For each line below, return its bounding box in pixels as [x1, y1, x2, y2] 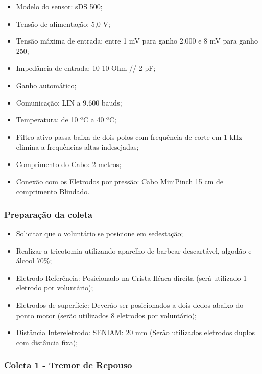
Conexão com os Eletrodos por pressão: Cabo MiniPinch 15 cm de [16, 176, 224, 186]
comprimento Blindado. [16, 186, 90, 197]
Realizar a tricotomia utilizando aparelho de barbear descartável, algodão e [16, 245, 252, 256]
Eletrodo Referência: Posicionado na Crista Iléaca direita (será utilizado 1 [16, 272, 247, 283]
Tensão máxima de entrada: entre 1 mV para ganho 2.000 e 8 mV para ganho [16, 35, 258, 46]
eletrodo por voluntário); [16, 282, 93, 293]
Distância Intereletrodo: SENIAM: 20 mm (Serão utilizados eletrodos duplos [16, 327, 255, 338]
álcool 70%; [16, 255, 52, 266]
